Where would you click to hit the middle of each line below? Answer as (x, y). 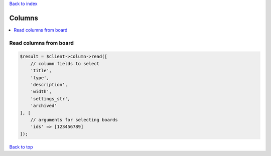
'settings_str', (50, 99)
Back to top (21, 147)
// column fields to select (65, 63)
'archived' (44, 106)
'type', (40, 77)
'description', (49, 85)
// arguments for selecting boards (74, 120)
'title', (41, 71)
